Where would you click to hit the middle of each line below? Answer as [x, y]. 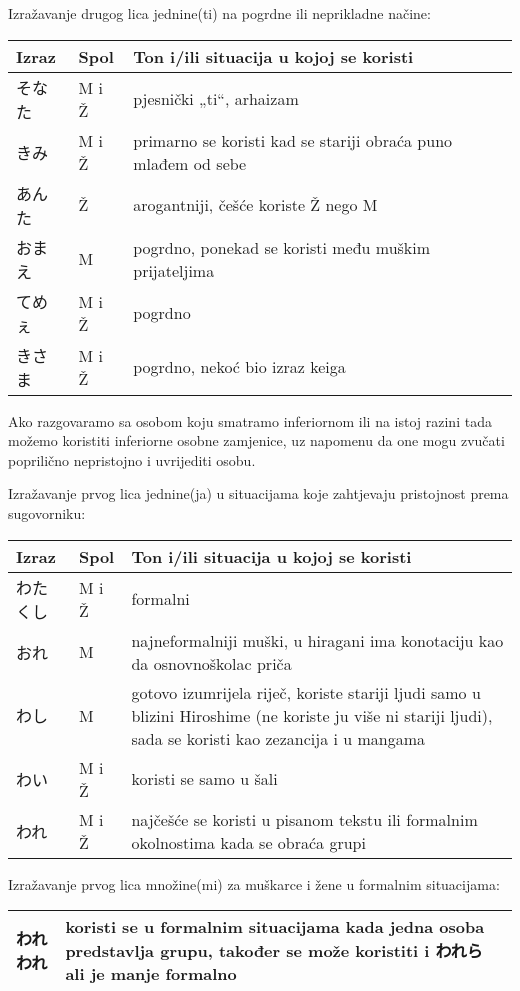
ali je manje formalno [151, 974]
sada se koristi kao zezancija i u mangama [278, 738]
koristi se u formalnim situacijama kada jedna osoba [275, 927]
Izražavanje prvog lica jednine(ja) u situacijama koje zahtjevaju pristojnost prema [258, 493]
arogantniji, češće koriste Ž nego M [255, 205]
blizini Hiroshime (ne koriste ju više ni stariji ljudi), [312, 715]
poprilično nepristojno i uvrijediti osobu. [132, 459]
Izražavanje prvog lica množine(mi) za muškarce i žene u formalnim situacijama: [254, 883]
